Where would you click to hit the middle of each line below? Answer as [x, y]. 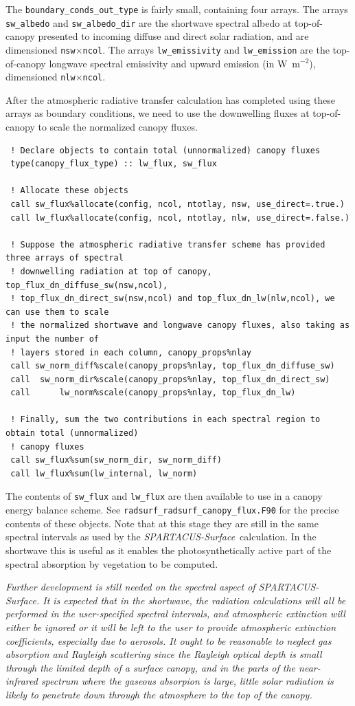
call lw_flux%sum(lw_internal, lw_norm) [104, 473]
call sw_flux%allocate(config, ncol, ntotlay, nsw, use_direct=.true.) [177, 204]
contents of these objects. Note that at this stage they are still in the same [162, 523]
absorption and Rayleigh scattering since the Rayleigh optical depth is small [164, 654]
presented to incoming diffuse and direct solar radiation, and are [173, 36]
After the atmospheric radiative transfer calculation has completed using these [171, 99]
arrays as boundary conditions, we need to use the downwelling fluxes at [158, 113]
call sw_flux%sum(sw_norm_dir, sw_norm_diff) [116, 460]
